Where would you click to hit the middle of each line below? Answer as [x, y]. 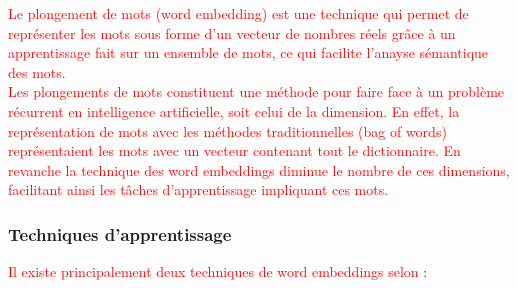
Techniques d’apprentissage [120, 233]
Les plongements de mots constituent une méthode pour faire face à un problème [256, 91]
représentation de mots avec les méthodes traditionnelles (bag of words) [227, 130]
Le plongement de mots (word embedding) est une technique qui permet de [238, 13]
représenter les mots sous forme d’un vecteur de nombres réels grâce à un [232, 32]
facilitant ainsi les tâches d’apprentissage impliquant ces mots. [198, 189]
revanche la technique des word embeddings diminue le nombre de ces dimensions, [259, 169]
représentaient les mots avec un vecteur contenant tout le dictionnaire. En [234, 150]
